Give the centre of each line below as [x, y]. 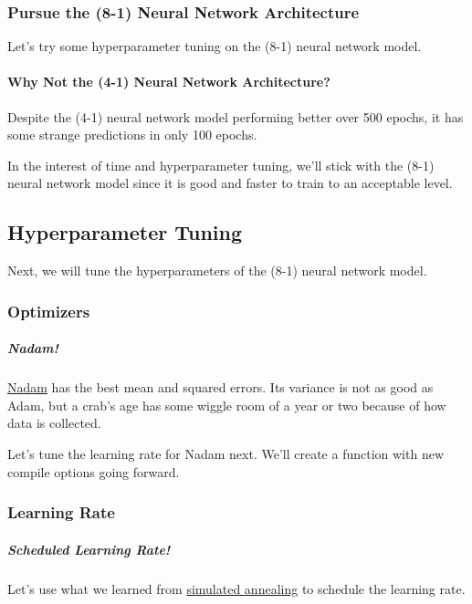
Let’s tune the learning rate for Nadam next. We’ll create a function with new [226, 453]
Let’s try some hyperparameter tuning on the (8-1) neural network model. [215, 46]
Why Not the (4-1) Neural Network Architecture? [169, 82]
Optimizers [49, 311]
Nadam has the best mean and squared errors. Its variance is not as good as [220, 387]
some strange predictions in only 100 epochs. [132, 135]
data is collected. [54, 423]
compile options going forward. [94, 471]
